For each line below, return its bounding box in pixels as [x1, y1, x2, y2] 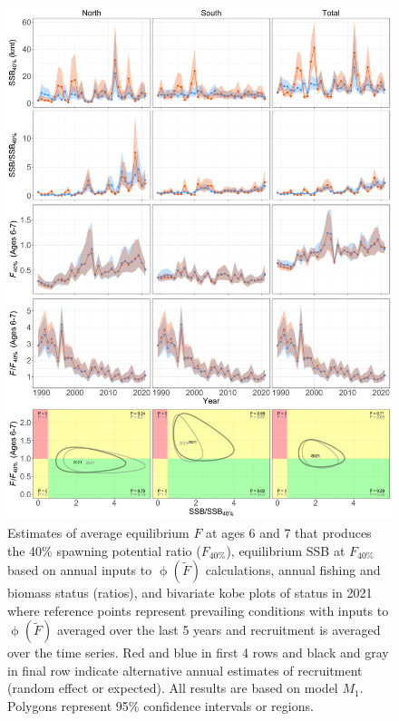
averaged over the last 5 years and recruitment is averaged [56, 620, 381, 639]
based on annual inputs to [7, 560, 152, 580]
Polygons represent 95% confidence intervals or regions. [7, 697, 314, 716]
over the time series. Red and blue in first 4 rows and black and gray [7, 643, 389, 662]
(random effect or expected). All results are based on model [7, 678, 338, 697]
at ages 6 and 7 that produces [206, 522, 372, 541]
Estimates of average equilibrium [7, 522, 190, 541]
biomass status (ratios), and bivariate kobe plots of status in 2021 [7, 583, 373, 602]
